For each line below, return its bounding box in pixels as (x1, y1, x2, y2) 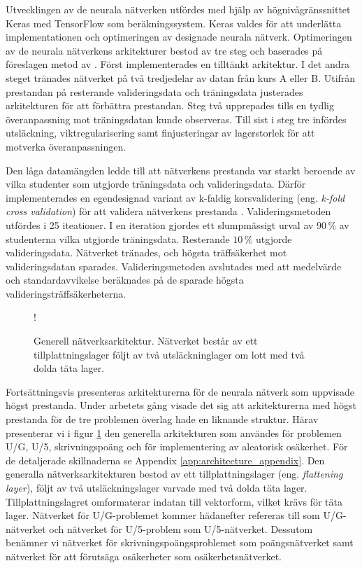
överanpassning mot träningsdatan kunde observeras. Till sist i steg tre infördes (6, 111, 347, 126)
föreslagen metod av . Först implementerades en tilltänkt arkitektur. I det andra (6, 57, 349, 71)
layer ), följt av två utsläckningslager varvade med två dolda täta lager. (6, 480, 307, 494)
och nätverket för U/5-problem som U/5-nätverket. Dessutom (49, 521, 313, 536)
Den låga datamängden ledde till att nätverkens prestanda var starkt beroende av (6, 162, 356, 177)
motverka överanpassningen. (6, 139, 126, 153)
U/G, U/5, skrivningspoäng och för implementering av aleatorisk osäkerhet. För (6, 439, 348, 454)
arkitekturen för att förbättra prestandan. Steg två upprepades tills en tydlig (6, 98, 334, 113)
